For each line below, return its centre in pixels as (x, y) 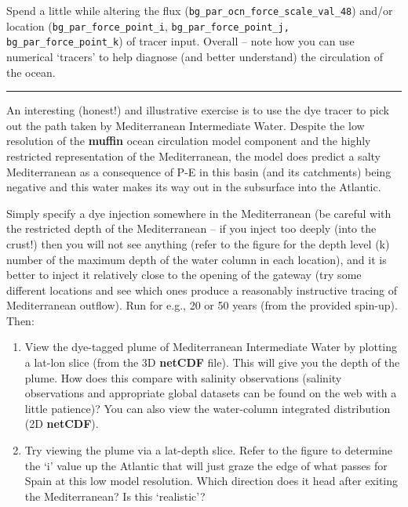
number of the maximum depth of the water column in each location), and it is (197, 259)
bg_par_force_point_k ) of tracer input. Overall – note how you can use (180, 41)
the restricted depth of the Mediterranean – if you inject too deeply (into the (191, 228)
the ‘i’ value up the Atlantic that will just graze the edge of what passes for (206, 465)
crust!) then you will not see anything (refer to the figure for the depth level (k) (198, 243)
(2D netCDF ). (62, 424)
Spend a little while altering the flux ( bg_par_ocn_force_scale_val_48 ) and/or (200, 10)
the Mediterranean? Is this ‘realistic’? (115, 496)
